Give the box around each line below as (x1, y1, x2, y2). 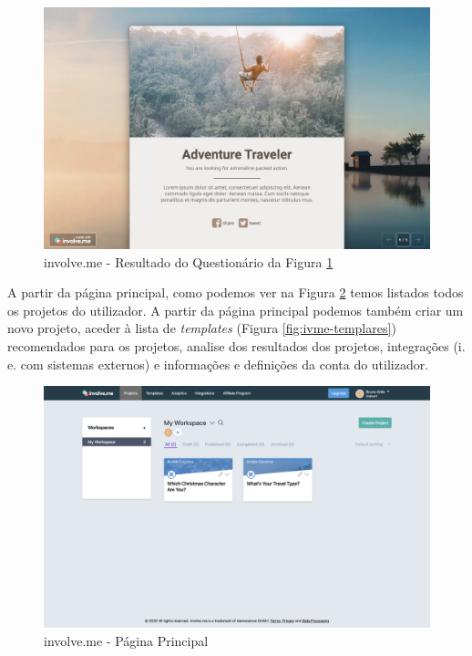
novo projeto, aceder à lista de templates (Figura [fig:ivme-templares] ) (7, 318, 396, 338)
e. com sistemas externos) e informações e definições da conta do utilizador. (7, 354, 429, 373)
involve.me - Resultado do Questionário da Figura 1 (44, 252, 333, 271)
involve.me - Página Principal (44, 630, 209, 650)
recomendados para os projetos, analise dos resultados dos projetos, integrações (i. (7, 336, 466, 355)
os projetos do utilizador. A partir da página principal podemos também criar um (7, 300, 464, 319)
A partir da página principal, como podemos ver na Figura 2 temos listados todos (7, 283, 464, 302)
